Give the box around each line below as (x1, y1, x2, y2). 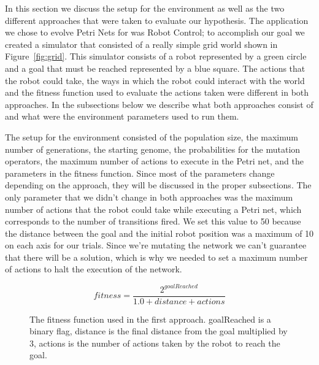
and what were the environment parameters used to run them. (5, 110, 239, 123)
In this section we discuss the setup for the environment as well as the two (5, 2, 285, 14)
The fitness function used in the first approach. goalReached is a (29, 312, 271, 325)
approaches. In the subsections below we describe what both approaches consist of (5, 98, 313, 110)
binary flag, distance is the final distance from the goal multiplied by (29, 325, 288, 337)
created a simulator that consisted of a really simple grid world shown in (5, 37, 278, 50)
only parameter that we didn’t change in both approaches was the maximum (5, 190, 293, 203)
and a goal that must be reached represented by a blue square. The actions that (5, 61, 306, 74)
